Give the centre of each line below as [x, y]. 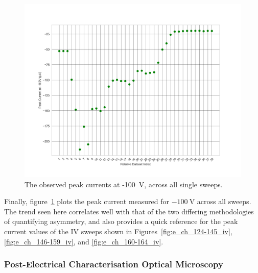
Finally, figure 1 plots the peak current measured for [87, 201]
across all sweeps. [224, 201]
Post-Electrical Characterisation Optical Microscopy [114, 264]
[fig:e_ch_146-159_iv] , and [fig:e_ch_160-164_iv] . [84, 241]
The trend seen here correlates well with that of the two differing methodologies [129, 211]
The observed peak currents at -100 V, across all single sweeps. [124, 184]
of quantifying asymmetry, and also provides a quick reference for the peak [121, 221]
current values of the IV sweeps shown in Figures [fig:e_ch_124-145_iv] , [118, 231]
